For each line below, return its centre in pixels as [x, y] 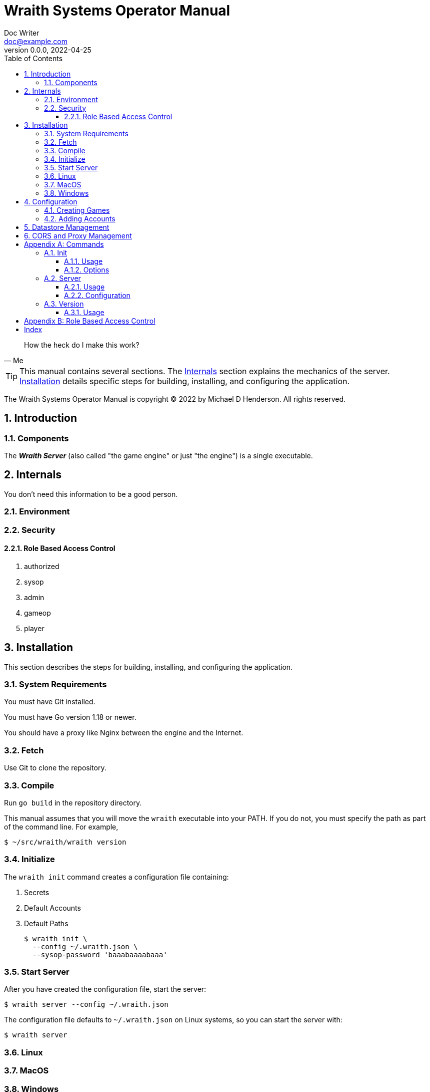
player [34, 628]
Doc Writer [22, 33]
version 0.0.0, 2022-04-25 [48, 50]
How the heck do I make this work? [82, 345]
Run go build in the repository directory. [73, 802]
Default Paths [46, 923]
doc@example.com [36, 41]
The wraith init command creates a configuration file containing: [116, 877]
